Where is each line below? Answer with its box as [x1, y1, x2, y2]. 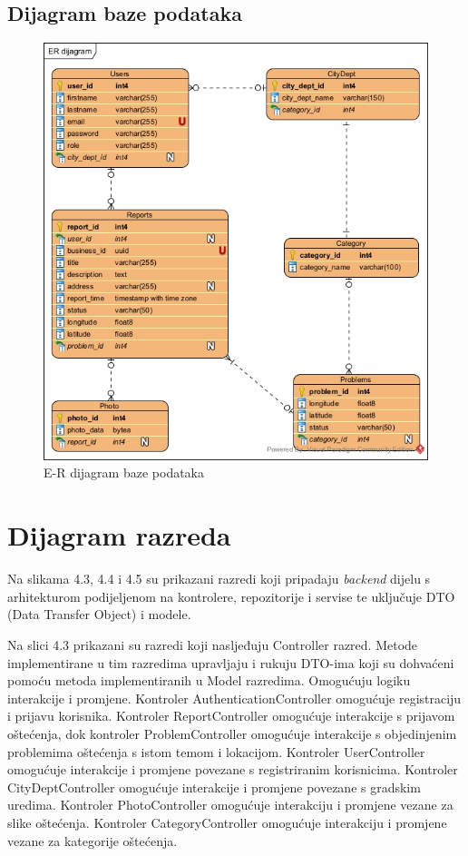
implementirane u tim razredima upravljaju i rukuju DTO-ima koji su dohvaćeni [7, 653, 454, 672]
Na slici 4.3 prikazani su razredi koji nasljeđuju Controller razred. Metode [7, 635, 418, 654]
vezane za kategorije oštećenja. [7, 831, 178, 850]
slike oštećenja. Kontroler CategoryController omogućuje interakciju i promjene [7, 812, 447, 831]
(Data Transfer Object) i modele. [7, 605, 191, 624]
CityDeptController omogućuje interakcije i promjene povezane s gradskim [7, 777, 421, 796]
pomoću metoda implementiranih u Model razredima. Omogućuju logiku [7, 671, 411, 690]
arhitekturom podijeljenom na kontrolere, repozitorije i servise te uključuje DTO [7, 586, 455, 605]
